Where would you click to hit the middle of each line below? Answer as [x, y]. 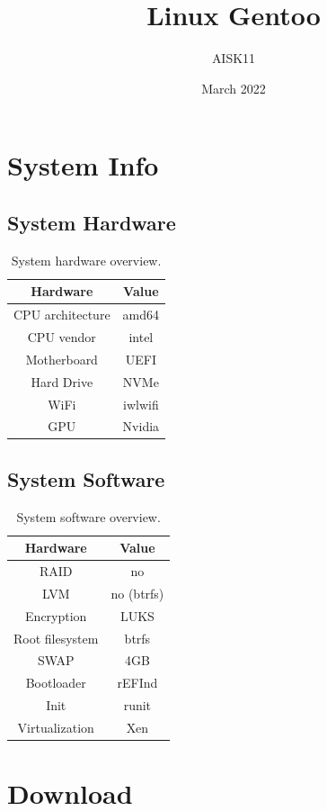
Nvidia [141, 426]
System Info [83, 165]
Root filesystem [56, 638]
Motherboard [62, 359]
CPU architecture [62, 315]
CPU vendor [62, 336]
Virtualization [56, 727]
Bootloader [56, 683]
